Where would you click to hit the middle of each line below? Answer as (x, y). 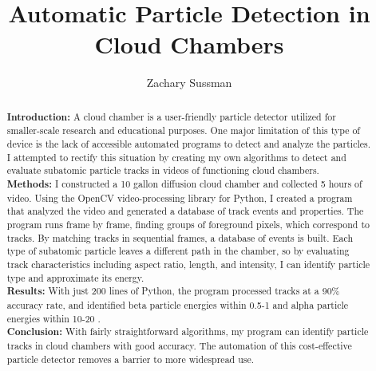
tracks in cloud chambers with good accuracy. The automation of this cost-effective (179, 345)
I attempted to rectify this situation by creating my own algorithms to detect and (176, 157)
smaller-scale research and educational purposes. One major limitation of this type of (183, 130)
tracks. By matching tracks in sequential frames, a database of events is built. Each (180, 237)
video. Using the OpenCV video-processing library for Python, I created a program (180, 197)
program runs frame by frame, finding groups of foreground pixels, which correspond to (188, 224)
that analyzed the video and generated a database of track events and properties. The (185, 211)
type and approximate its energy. (75, 277)
